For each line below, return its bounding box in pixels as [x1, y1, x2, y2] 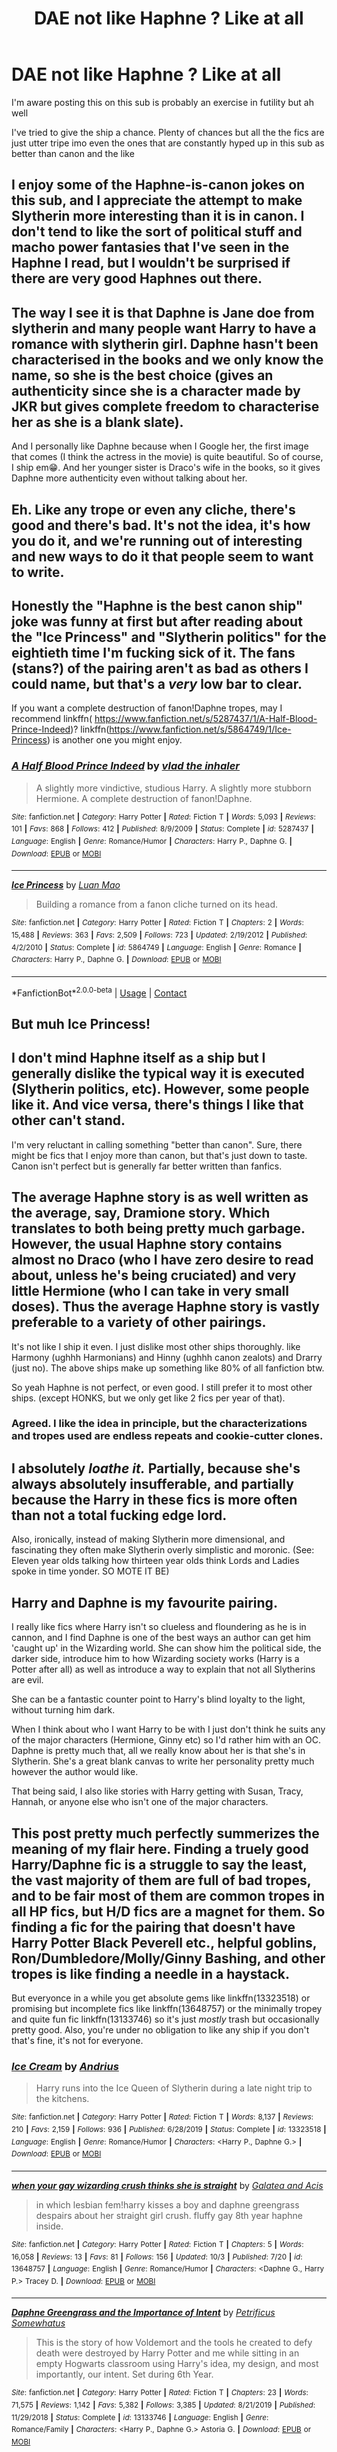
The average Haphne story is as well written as [11, 1189, 309, 1206]
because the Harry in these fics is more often [11, 1491, 298, 1508]
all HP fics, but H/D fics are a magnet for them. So [11, 1903, 326, 1920]
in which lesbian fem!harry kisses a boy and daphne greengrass [35, 2198, 300, 2211]
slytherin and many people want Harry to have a [11, 320, 317, 337]
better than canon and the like [11, 147, 135, 159]
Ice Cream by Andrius [11, 2059, 119, 2073]
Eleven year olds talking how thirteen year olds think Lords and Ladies [11, 1555, 300, 1567]
